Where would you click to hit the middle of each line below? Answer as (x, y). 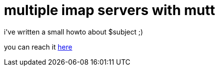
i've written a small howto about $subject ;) (73, 32)
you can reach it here (38, 47)
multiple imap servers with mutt (109, 10)
